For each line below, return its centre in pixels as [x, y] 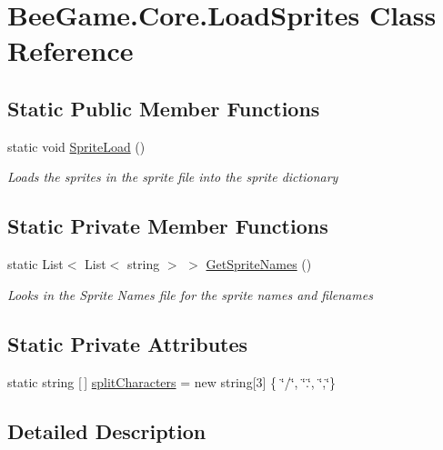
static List [35, 264]
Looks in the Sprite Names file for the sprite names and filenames [190, 294]
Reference [70, 50]
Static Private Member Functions [168, 226]
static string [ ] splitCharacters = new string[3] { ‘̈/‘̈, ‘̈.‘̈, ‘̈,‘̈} [172, 381]
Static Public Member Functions [164, 108]
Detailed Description [107, 430]
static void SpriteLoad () [76, 146]
